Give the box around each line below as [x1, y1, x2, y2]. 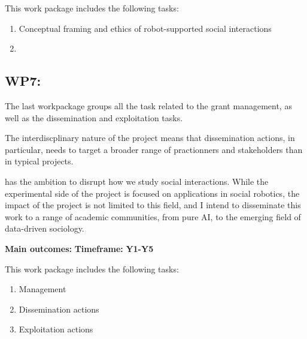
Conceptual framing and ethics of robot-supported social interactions [19, 22, 272, 34]
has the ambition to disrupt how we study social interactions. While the [5, 175, 269, 187]
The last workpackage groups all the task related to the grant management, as [5, 99, 292, 112]
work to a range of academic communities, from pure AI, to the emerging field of [5, 210, 301, 223]
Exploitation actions [19, 323, 93, 335]
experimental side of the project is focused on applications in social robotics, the [5, 187, 300, 199]
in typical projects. [5, 155, 74, 167]
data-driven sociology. [5, 222, 84, 235]
